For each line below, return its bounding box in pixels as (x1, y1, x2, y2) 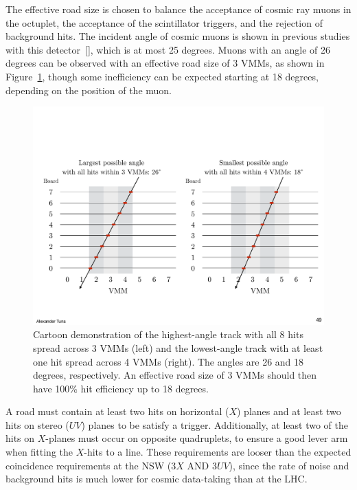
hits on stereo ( (5, 417, 69, 432)
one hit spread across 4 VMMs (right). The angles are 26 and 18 (33, 354, 304, 368)
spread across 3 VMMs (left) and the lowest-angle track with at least (33, 340, 323, 355)
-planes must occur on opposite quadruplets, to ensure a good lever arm (45, 431, 348, 445)
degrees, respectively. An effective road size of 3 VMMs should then (33, 368, 317, 382)
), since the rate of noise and (229, 458, 349, 472)
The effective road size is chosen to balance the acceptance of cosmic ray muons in (5, 2, 352, 16)
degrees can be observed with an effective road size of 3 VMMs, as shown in (5, 56, 325, 70)
